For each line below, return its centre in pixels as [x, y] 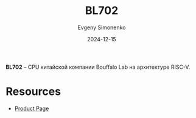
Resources [33, 92]
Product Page [32, 108]
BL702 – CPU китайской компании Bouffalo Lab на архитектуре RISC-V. [98, 67]
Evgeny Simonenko [102, 27]
